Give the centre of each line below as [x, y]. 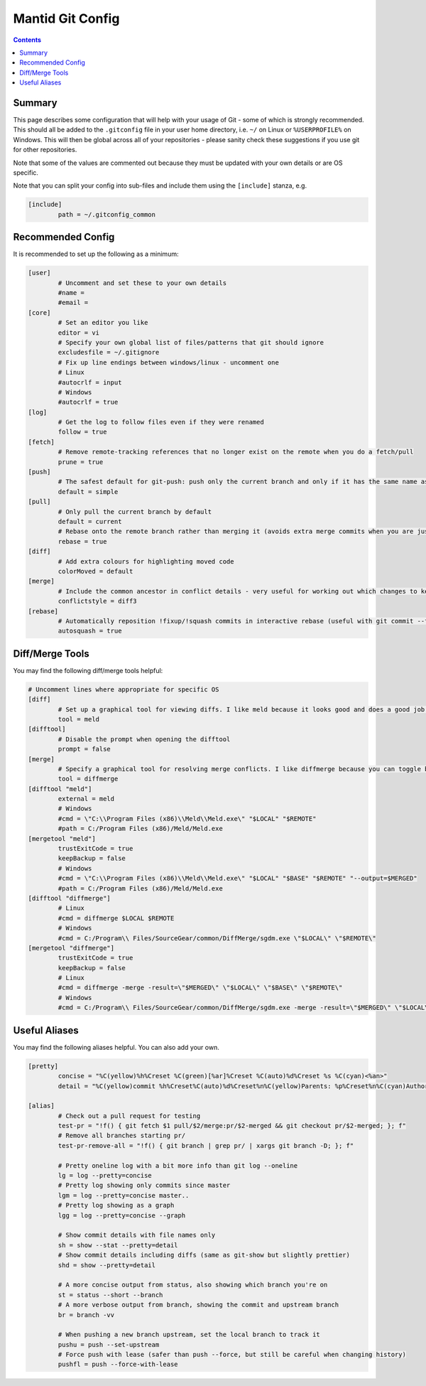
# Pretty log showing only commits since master [144, 1186]
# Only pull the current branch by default [135, 511]
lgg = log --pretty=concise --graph [122, 1215]
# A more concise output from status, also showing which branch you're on [193, 1285]
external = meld [86, 799]
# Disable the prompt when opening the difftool [144, 739]
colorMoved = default [95, 571]
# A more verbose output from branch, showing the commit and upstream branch [198, 1305]
